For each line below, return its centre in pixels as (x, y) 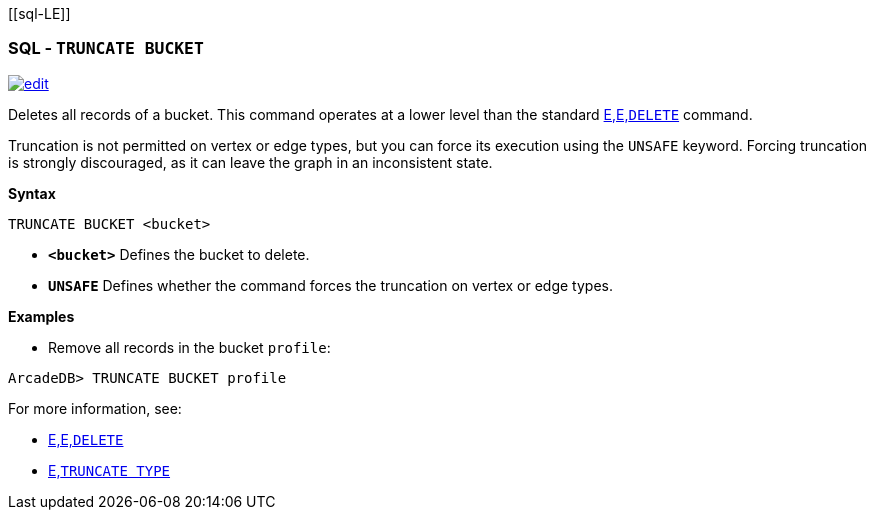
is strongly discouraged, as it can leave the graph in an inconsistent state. (250, 162)
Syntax (32, 193)
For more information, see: (95, 408)
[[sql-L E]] (39, 13)
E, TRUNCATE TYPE (109, 470)
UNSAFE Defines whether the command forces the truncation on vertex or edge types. (331, 285)
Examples (41, 316)
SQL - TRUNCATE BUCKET (106, 48)
